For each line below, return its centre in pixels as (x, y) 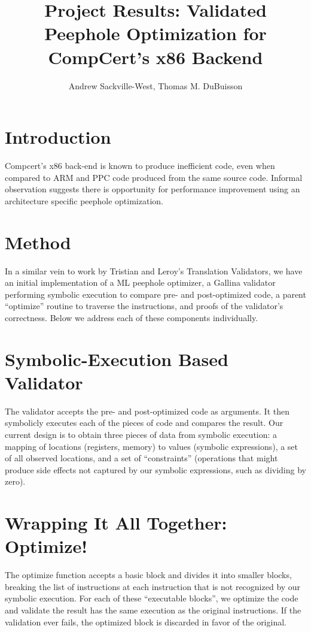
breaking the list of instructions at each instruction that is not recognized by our (153, 586)
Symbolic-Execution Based (117, 359)
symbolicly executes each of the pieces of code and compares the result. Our (144, 423)
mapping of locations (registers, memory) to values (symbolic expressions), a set (152, 446)
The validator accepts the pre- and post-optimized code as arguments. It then (147, 411)
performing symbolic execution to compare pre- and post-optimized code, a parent (155, 294)
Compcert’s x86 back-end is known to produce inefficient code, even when (140, 166)
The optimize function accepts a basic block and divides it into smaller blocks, (148, 575)
